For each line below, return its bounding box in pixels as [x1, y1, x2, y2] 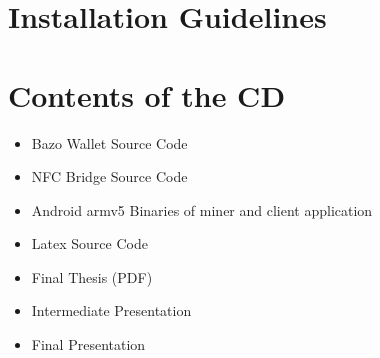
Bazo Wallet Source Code [31, 132, 188, 153]
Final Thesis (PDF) [31, 266, 153, 287]
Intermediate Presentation [31, 300, 192, 321]
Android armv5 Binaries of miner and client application [31, 199, 373, 220]
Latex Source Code [31, 233, 148, 254]
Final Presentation [31, 334, 146, 355]
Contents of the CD [8, 74, 286, 115]
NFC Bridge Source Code [31, 166, 188, 187]
